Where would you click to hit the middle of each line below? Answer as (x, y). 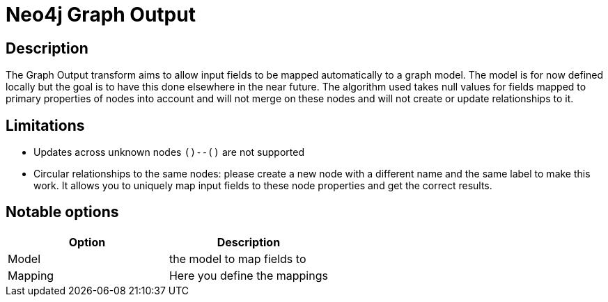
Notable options (62, 212)
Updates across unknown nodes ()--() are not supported (169, 152)
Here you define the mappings (248, 275)
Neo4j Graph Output (101, 15)
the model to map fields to (237, 259)
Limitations (45, 125)
